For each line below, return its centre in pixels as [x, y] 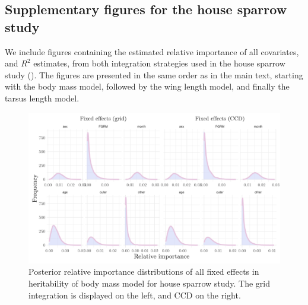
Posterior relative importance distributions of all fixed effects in [144, 271]
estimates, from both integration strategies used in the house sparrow [159, 63]
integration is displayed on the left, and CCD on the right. [135, 295]
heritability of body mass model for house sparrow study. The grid [150, 283]
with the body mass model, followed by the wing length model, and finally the [147, 86]
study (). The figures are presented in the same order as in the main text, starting [154, 74]
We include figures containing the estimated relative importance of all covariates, [152, 51]
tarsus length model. [42, 98]
